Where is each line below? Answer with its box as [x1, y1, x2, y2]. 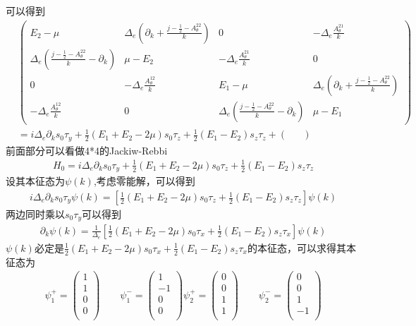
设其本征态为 [6, 174, 65, 188]
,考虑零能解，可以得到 [93, 174, 195, 188]
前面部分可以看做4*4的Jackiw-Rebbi [6, 143, 168, 157]
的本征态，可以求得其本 [247, 240, 356, 255]
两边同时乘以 [6, 207, 65, 222]
